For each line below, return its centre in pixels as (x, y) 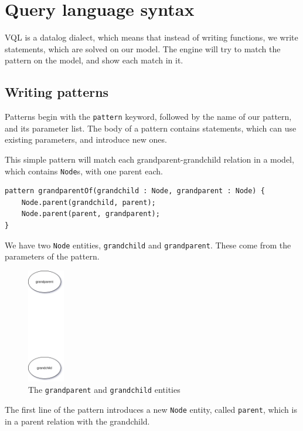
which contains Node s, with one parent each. (84, 171)
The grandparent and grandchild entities (104, 390)
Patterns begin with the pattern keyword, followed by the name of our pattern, (148, 117)
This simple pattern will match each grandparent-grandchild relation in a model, (149, 159)
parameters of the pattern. (52, 256)
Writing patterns (57, 92)
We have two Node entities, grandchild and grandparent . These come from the (148, 245)
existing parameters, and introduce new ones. (86, 139)
